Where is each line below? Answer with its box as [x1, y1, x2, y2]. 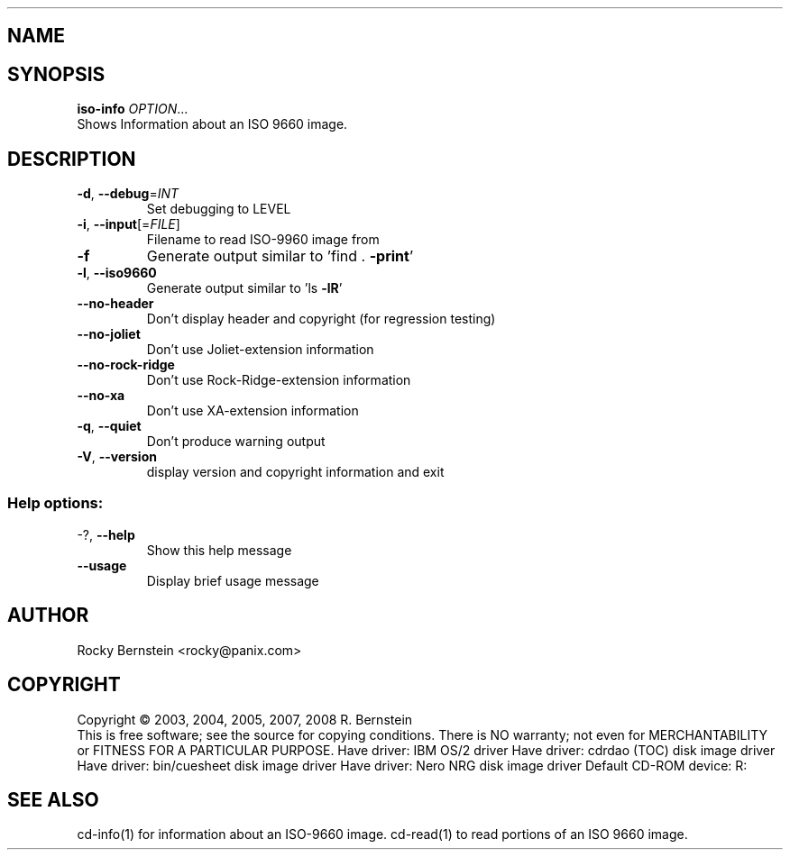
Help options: [7, 494, 104, 513]
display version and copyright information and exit [146, 464, 445, 480]
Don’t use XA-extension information [146, 403, 359, 419]
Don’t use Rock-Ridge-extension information [146, 372, 411, 388]
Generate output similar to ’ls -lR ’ [146, 280, 343, 296]
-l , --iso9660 [77, 265, 157, 281]
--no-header [77, 296, 154, 312]
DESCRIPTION [7, 147, 136, 170]
